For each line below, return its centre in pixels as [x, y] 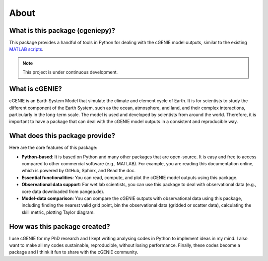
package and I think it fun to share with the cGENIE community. [74, 252]
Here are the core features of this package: [53, 148]
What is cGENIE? [35, 89]
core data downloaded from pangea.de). [63, 192]
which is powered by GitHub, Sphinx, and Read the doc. [79, 171]
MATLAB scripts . [26, 49]
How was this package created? [60, 227]
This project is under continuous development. [70, 72]
